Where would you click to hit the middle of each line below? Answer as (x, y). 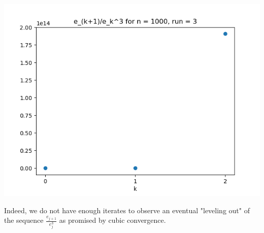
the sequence (24, 220)
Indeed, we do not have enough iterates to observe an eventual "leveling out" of (127, 210)
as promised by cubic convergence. (112, 220)
